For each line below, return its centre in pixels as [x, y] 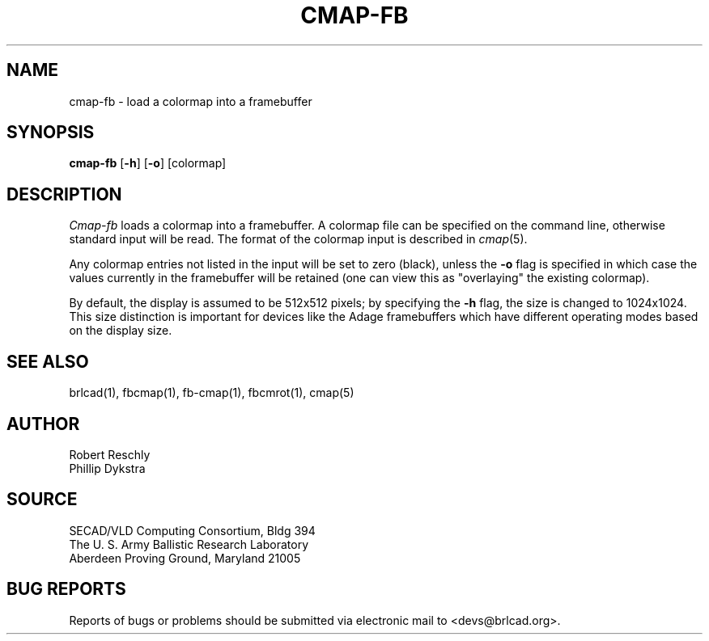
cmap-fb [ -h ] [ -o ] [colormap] [148, 163]
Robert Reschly [110, 454]
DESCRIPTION [64, 194]
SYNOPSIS [51, 133]
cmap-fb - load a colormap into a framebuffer [191, 101]
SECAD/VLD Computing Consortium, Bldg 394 [192, 530]
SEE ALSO [48, 361]
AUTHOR [43, 424]
